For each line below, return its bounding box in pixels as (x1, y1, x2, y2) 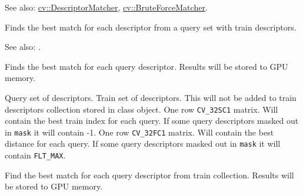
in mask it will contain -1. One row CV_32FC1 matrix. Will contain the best (5, 126, 274, 138)
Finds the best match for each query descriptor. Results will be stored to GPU (5, 60, 288, 72)
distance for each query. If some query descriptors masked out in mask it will (5, 137, 281, 150)
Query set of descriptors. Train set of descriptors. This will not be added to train (5, 91, 297, 103)
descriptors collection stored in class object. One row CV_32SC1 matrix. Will (5, 103, 278, 115)
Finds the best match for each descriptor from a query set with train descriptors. (5, 21, 297, 33)
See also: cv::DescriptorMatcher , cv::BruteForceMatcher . (5, 1, 208, 13)
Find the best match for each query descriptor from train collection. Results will (5, 168, 294, 181)
